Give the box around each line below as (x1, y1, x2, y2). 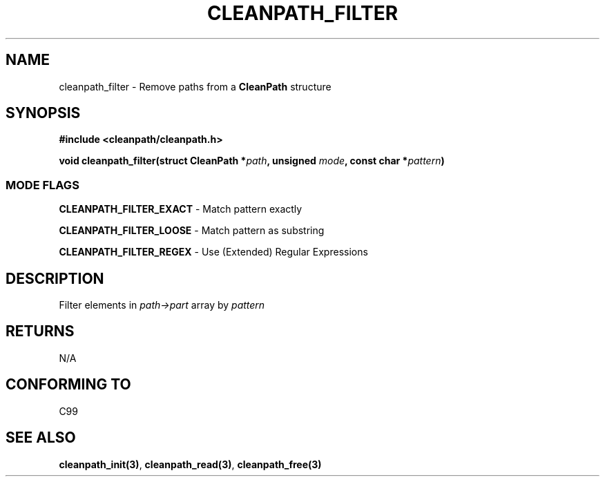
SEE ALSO (6, 429, 76, 447)
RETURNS (6, 322, 75, 340)
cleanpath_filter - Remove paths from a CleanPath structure (59, 80, 332, 93)
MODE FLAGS (6, 177, 79, 192)
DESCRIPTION (6, 269, 104, 287)
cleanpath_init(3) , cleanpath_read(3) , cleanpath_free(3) (59, 458, 322, 470)
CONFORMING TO (6, 376, 131, 394)
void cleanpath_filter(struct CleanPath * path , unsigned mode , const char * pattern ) (59, 155, 445, 167)
